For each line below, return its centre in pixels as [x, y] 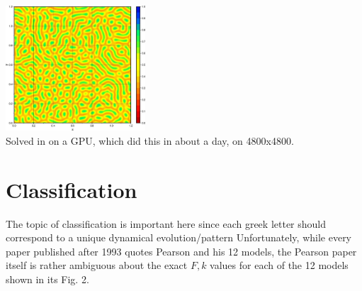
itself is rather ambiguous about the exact [97, 265]
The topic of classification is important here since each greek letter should [166, 223]
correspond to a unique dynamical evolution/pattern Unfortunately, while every [179, 237]
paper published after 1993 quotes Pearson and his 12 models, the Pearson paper [181, 251]
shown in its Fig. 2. [47, 279]
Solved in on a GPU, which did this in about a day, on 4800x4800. [150, 140]
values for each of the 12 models [279, 265]
